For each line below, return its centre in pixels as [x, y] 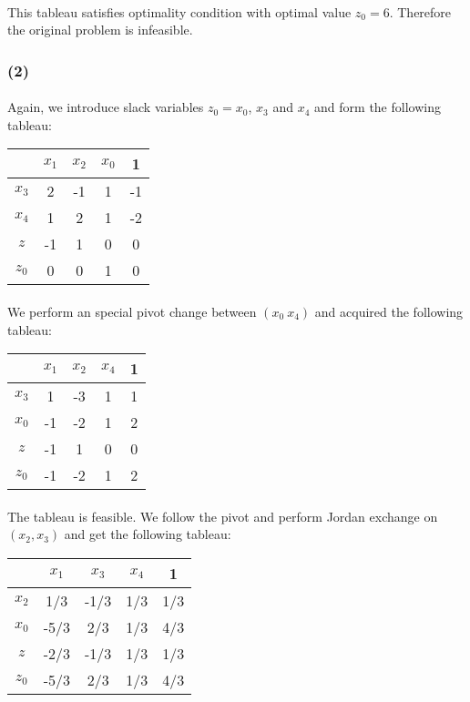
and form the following [378, 107]
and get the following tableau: [148, 534]
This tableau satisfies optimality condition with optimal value [179, 11]
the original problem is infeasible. [100, 30]
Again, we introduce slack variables [106, 107]
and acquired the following [389, 311]
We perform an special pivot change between [132, 311]
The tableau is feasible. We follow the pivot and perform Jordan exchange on [223, 516]
